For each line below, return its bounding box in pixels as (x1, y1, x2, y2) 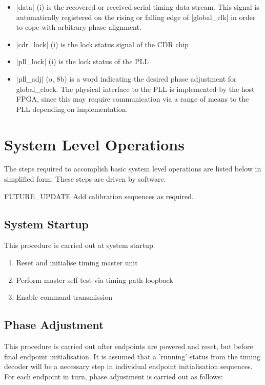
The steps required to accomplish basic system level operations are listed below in (4, 163, 261, 174)
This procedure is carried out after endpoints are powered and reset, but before (4, 341, 253, 352)
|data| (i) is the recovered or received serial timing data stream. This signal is (16, 2, 259, 12)
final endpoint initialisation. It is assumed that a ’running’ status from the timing (4, 351, 260, 361)
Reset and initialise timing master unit (16, 257, 138, 268)
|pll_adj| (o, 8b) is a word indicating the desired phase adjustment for (16, 73, 237, 84)
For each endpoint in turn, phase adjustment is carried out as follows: (4, 371, 223, 381)
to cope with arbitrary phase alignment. (16, 22, 141, 32)
